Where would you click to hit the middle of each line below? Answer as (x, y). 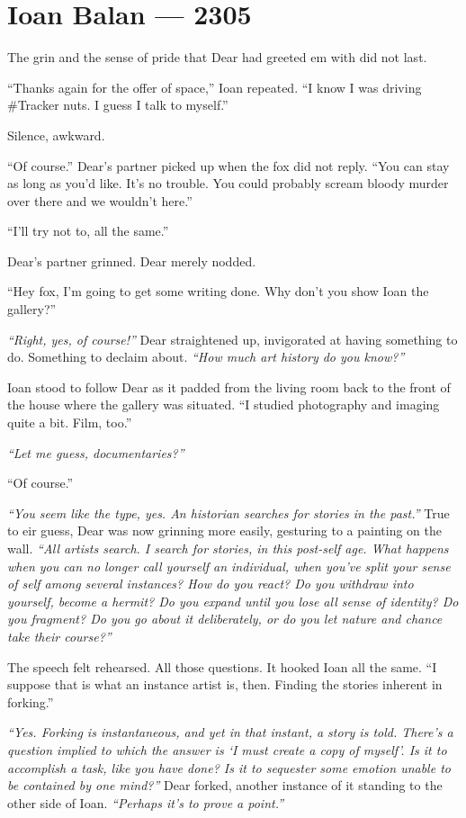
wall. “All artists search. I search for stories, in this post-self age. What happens (228, 548)
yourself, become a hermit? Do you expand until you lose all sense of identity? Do (233, 601)
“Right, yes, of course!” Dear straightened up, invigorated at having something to (233, 339)
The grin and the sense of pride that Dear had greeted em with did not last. (217, 57)
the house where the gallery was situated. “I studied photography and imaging (224, 405)
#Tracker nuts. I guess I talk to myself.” (118, 105)
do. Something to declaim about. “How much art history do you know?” (206, 357)
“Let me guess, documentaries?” (96, 452)
